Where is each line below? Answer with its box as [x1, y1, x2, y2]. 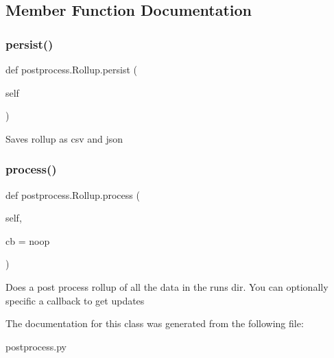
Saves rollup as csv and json [5, 131, 123, 145]
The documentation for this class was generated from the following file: [5, 316, 304, 331]
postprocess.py [5, 339, 67, 353]
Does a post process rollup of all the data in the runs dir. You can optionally [5, 279, 329, 294]
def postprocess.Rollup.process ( [5, 187, 140, 202]
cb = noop [5, 233, 50, 248]
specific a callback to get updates [5, 293, 145, 307]
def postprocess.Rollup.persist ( [5, 62, 138, 76]
